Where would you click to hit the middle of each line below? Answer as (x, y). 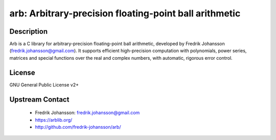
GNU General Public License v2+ (44, 85)
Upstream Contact (39, 99)
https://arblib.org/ (54, 120)
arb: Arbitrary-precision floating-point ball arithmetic (125, 13)
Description (29, 31)
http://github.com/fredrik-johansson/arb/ (78, 127)
